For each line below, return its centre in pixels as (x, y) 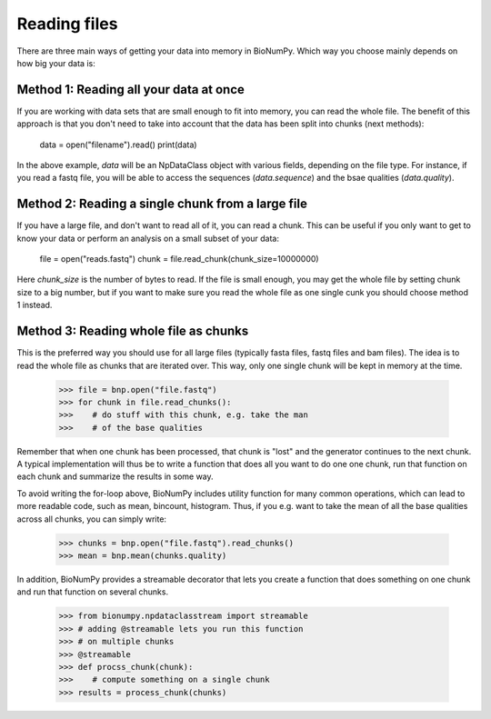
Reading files (67, 24)
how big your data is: (56, 63)
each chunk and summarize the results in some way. (115, 476)
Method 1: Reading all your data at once (131, 90)
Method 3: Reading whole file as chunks (133, 331)
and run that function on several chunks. (92, 592)
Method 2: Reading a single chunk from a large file (162, 204)
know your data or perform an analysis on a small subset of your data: (148, 238)
